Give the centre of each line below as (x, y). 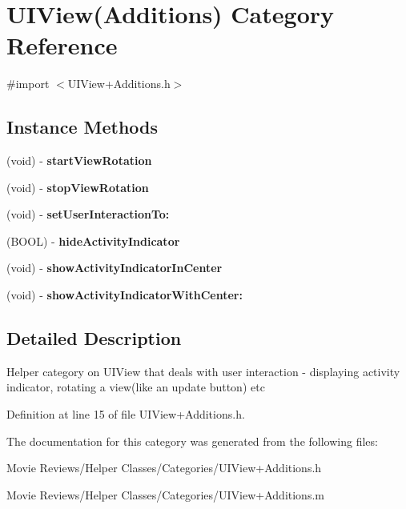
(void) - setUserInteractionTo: (88, 214)
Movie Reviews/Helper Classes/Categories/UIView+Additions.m (165, 494)
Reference (62, 45)
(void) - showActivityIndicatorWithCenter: (125, 295)
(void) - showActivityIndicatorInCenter (115, 268)
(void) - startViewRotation (79, 160)
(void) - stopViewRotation (78, 187)
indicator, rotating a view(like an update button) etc (136, 387)
